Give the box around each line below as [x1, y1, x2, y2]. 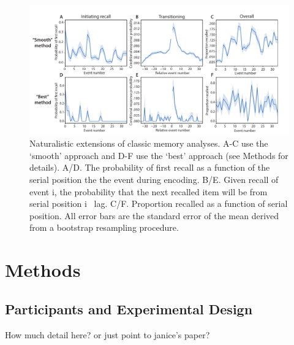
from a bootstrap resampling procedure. [29, 221, 179, 234]
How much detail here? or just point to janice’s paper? [5, 328, 210, 341]
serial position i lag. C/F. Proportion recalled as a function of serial [29, 197, 288, 210]
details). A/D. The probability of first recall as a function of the [29, 161, 270, 174]
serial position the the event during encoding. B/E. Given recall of [29, 172, 279, 185]
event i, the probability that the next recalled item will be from [29, 185, 268, 198]
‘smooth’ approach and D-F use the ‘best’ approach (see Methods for [29, 149, 288, 161]
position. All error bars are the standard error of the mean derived [29, 209, 279, 222]
